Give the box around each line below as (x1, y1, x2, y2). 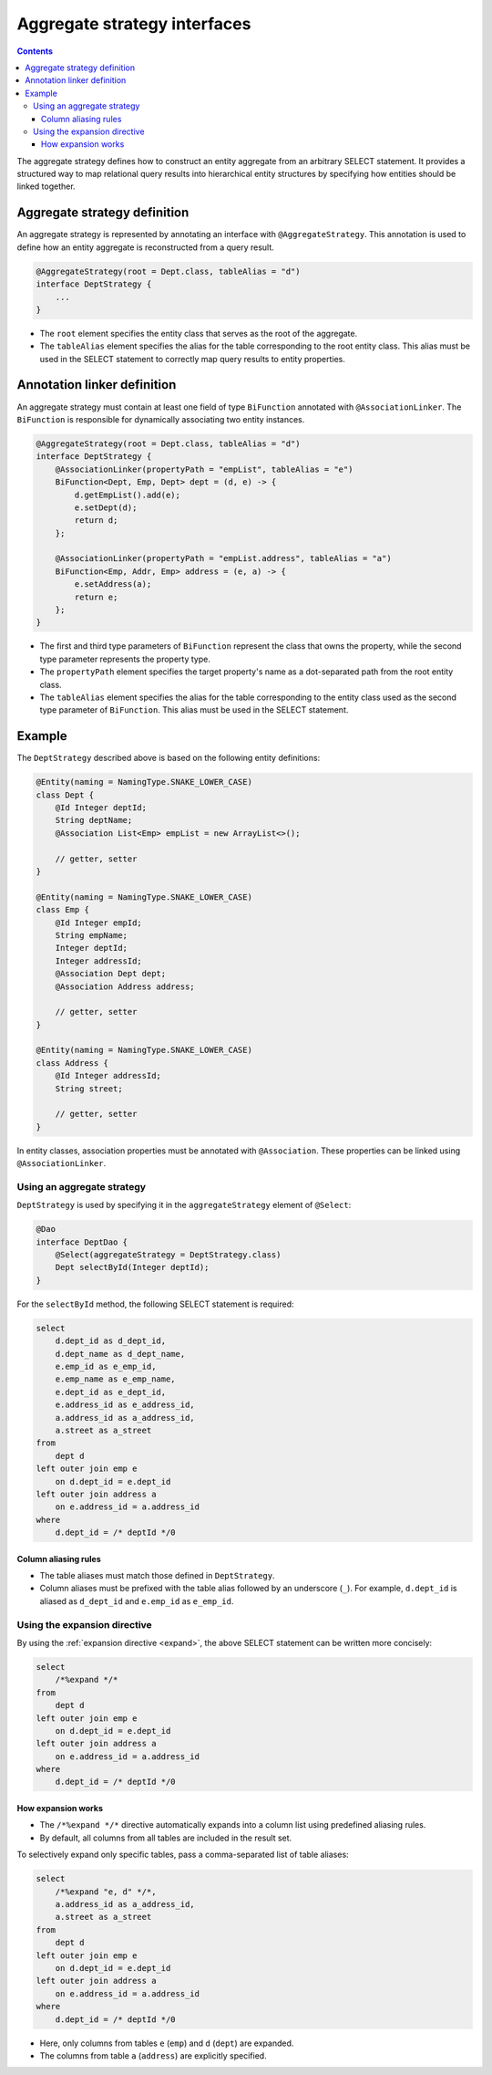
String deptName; (55, 815, 133, 826)
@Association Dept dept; (55, 968, 167, 979)
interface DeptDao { (36, 1236, 128, 1247)
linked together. (16, 181, 77, 192)
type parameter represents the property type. (39, 653, 211, 664)
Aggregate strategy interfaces (16, 14, 251, 34)
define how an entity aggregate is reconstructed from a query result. (16, 242, 275, 253)
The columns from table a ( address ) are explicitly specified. (39, 2049, 268, 2061)
